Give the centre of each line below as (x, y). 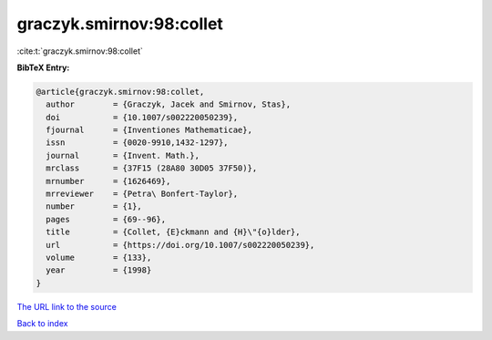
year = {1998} (99, 270)
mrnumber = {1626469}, (108, 181)
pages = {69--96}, (106, 219)
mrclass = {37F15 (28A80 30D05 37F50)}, (152, 168)
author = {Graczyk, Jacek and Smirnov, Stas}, (169, 104)
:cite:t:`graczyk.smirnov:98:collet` (80, 51)
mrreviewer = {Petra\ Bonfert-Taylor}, (142, 194)
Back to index (42, 324)
